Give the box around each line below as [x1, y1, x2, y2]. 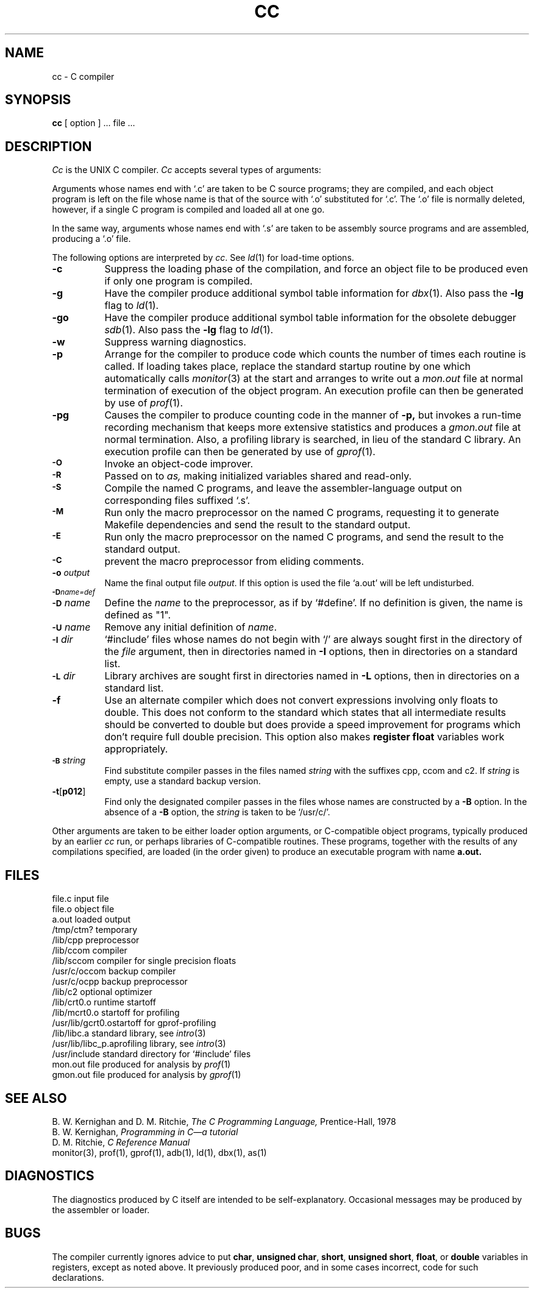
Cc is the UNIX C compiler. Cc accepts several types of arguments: [52, 165, 321, 175]
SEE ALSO [5, 1090, 67, 1106]
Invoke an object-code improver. [104, 458, 254, 470]
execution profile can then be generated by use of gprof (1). [104, 445, 376, 458]
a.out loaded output [52, 914, 131, 925]
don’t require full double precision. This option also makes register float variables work [104, 731, 505, 743]
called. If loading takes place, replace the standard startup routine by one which [104, 360, 471, 373]
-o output [52, 567, 90, 578]
